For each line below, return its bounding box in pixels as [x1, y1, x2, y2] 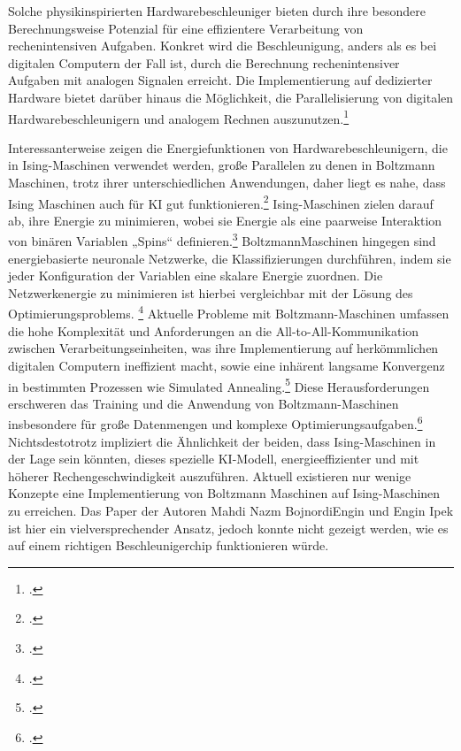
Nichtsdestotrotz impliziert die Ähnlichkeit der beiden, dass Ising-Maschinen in [8, 432, 436, 450]
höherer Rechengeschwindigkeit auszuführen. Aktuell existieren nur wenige [8, 466, 411, 485]
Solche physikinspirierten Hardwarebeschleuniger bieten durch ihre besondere [8, 2, 426, 19]
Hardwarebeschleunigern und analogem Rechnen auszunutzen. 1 [8, 106, 350, 127]
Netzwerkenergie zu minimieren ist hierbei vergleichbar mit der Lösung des [8, 283, 413, 302]
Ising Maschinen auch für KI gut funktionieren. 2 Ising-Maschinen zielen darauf [8, 191, 434, 212]
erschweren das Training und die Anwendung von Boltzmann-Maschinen [8, 394, 399, 412]
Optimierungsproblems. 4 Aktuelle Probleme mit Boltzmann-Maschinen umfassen [8, 302, 449, 323]
